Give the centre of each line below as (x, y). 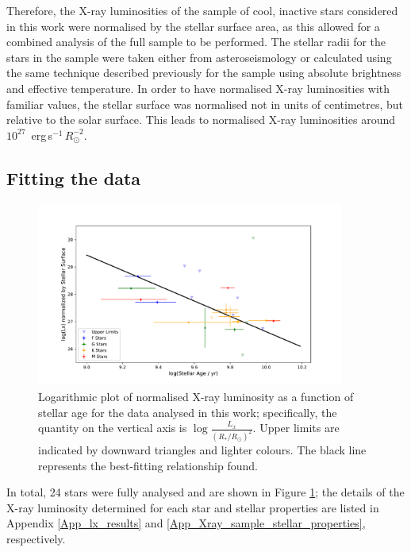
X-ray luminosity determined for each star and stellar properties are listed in (193, 507)
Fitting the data (74, 178)
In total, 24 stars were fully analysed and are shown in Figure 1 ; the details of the (205, 492)
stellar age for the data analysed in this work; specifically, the (188, 412)
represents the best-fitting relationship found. (148, 465)
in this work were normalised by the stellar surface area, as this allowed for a (193, 26)
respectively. (36, 538)
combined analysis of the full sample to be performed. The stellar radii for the (196, 42)
